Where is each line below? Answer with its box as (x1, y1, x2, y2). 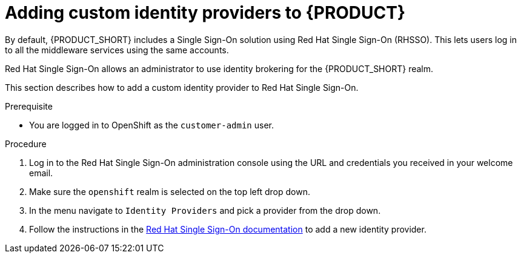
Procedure (5, 138, 47, 149)
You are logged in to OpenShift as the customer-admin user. (29, 119, 274, 130)
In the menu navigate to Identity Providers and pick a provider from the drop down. (29, 205, 381, 216)
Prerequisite (5, 101, 53, 111)
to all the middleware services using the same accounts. (5, 44, 229, 55)
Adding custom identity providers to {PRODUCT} (5, 2, 406, 23)
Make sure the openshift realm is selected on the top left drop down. (29, 186, 310, 197)
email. (29, 167, 53, 178)
